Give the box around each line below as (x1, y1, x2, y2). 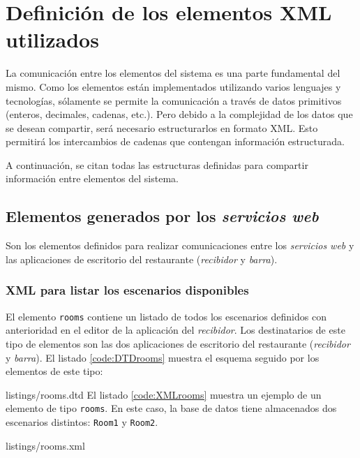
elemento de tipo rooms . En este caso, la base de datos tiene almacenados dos (6, 401, 337, 415)
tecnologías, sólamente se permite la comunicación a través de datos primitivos (6, 93, 342, 108)
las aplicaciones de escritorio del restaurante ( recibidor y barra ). (6, 251, 278, 266)
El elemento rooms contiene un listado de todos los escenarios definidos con (6, 309, 327, 323)
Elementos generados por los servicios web (6, 205, 319, 227)
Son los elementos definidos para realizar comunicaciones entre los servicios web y (6, 238, 354, 253)
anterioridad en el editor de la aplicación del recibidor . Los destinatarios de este (6, 323, 345, 337)
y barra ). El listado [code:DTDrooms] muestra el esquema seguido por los (6, 350, 320, 364)
